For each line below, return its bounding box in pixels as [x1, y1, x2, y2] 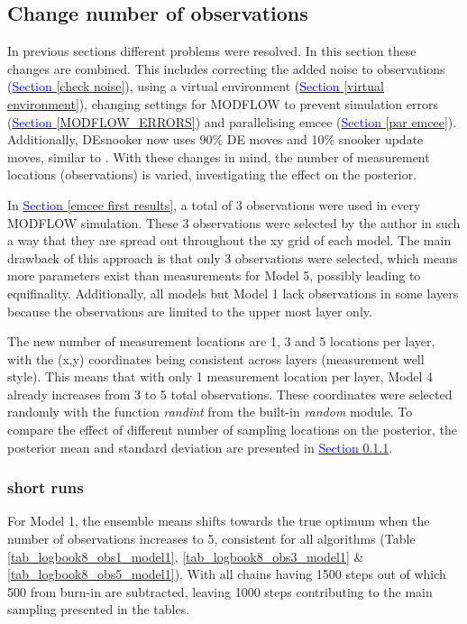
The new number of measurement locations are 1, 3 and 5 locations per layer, [7, 332, 435, 351]
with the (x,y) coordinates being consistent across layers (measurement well [7, 349, 425, 368]
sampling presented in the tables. [7, 600, 190, 619]
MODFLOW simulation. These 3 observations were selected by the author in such [7, 213, 461, 232]
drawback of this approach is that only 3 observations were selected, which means [7, 248, 458, 267]
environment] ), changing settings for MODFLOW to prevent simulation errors [7, 94, 438, 113]
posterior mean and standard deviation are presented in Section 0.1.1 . [7, 437, 393, 456]
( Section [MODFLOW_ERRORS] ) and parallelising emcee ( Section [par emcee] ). [7, 112, 457, 131]
